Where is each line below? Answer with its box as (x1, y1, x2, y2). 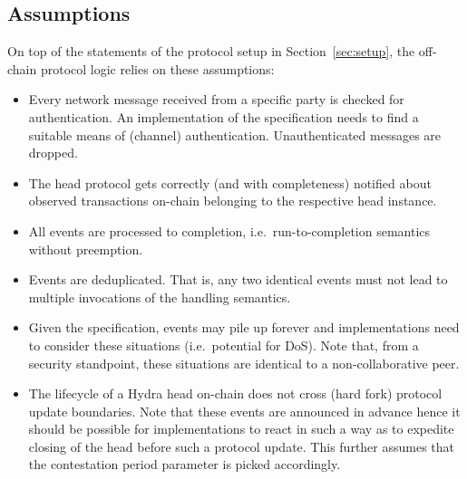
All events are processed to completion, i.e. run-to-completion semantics (28, 221, 431, 240)
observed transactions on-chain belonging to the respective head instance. (28, 191, 437, 210)
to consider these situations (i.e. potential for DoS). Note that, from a (28, 335, 419, 354)
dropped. (28, 143, 78, 162)
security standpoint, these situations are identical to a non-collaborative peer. (28, 353, 460, 372)
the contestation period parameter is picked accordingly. (28, 455, 341, 474)
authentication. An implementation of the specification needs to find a (28, 107, 419, 126)
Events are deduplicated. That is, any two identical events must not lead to (28, 270, 448, 289)
